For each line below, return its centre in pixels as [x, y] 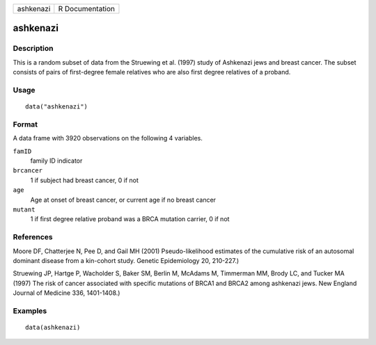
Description [33, 49]
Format [25, 124]
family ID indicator [56, 161]
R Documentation [86, 9]
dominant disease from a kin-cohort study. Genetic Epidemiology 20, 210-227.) [126, 260]
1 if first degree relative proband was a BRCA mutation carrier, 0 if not [130, 219]
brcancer [28, 171]
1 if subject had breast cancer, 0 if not [85, 180]
